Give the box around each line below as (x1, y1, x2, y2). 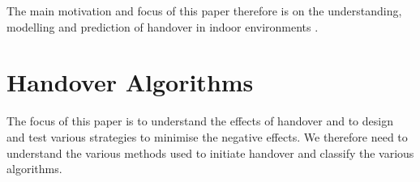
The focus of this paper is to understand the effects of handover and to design (6, 112, 393, 129)
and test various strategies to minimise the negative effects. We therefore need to (6, 128, 408, 145)
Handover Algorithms (6, 66, 254, 99)
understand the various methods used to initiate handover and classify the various (6, 144, 414, 161)
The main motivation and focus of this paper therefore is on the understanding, (6, 2, 402, 19)
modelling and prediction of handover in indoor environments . (6, 18, 319, 35)
